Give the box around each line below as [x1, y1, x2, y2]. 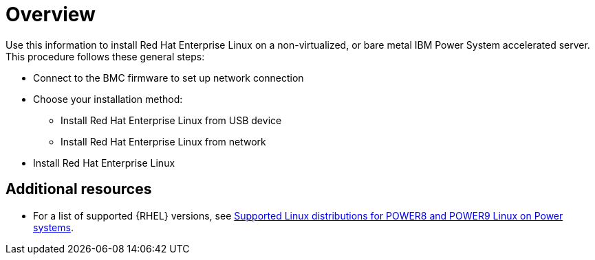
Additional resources [6, 180, 152, 198]
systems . [33, 221, 74, 233]
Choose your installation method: [33, 93, 183, 105]
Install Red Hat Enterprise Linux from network [61, 135, 266, 147]
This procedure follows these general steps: [6, 50, 205, 62]
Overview [6, 3, 96, 26]
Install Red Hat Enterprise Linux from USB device [61, 114, 282, 126]
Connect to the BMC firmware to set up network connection [33, 71, 304, 84]
